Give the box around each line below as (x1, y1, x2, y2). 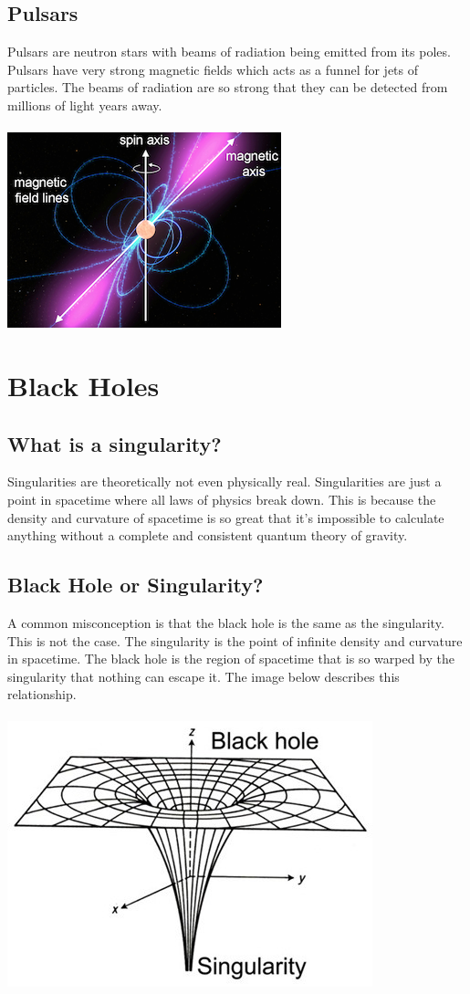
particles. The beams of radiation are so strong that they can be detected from (7, 78, 448, 97)
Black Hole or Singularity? (7, 570, 264, 599)
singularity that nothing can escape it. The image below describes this (7, 666, 400, 685)
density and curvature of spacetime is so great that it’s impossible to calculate (7, 507, 444, 527)
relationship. (7, 685, 77, 704)
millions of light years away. (7, 95, 162, 114)
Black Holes (7, 366, 160, 403)
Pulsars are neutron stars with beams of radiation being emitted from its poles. (7, 42, 451, 61)
